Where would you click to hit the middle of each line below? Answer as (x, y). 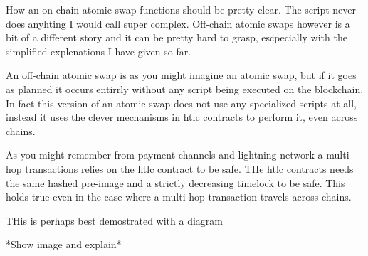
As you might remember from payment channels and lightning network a (164, 155)
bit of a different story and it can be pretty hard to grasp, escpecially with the (177, 37)
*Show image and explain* (64, 244)
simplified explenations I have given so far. (99, 51)
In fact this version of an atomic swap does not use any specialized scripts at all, (181, 103)
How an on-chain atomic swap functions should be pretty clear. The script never (181, 9)
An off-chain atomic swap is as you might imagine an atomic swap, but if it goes (181, 75)
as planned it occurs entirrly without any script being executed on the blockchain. (185, 89)
